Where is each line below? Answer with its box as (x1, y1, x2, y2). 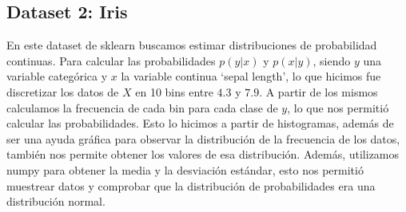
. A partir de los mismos (259, 83, 378, 100)
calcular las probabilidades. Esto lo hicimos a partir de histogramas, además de (6, 115, 394, 132)
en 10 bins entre (135, 83, 213, 100)
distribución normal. (6, 193, 105, 210)
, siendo (312, 52, 351, 69)
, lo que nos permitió (287, 99, 389, 116)
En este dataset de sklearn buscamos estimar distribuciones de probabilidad (6, 37, 377, 53)
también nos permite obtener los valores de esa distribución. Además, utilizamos (6, 146, 400, 163)
